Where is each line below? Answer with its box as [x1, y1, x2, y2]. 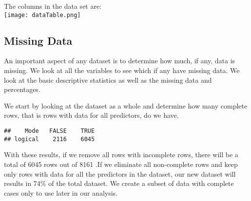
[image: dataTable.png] [4, 11, 81, 18]
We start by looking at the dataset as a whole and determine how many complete [4, 100, 248, 110]
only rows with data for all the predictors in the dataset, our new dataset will [4, 168, 236, 179]
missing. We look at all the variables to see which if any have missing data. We [4, 65, 240, 75]
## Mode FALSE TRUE [4, 128, 95, 135]
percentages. [4, 84, 40, 94]
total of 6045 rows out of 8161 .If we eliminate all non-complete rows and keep [4, 159, 238, 169]
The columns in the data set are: [4, 1, 102, 11]
